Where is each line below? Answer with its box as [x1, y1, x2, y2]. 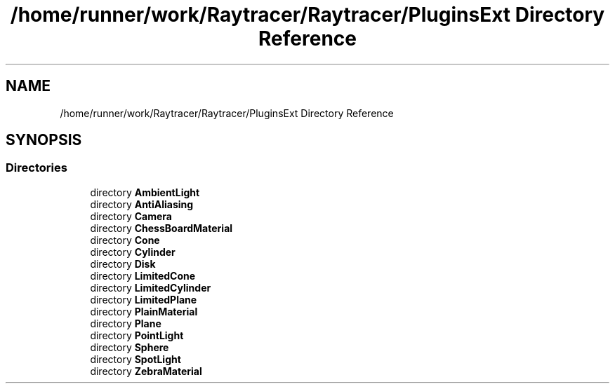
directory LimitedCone [90, 269, 196, 282]
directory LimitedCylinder [90, 281, 211, 294]
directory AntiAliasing [90, 198, 194, 210]
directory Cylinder [90, 245, 176, 258]
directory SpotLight [90, 353, 181, 365]
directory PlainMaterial [90, 305, 198, 318]
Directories [6, 161, 67, 175]
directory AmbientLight [90, 186, 200, 198]
